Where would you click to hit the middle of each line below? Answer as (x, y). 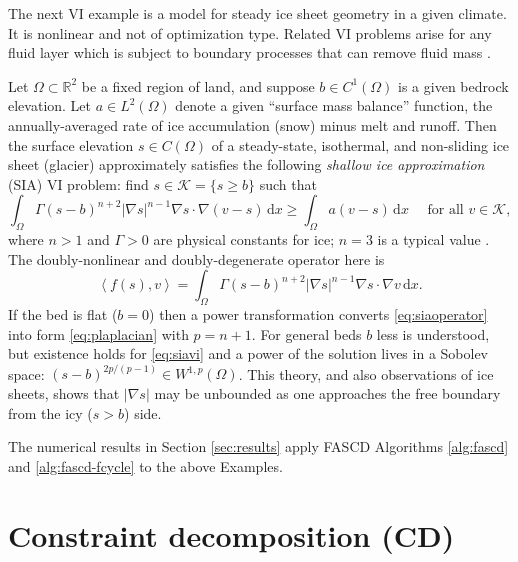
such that (288, 183)
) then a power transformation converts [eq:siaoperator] (318, 314)
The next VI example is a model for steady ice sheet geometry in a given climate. (257, 13)
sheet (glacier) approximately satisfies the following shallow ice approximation (246, 164)
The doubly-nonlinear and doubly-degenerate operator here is (196, 258)
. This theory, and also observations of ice (366, 373)
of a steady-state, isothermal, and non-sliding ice (360, 144)
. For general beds (306, 333)
